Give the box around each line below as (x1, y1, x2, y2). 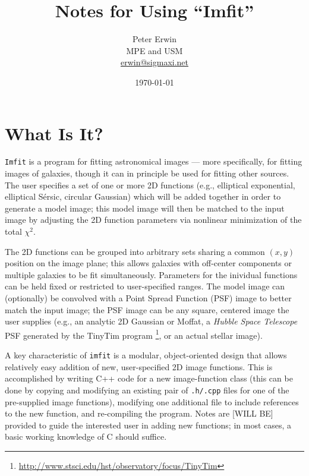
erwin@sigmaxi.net (120, 56, 189, 68)
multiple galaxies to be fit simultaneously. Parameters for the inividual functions (5, 268, 298, 280)
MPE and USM (126, 44, 183, 56)
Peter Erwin (133, 33, 176, 45)
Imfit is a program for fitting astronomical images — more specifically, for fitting (5, 155, 302, 168)
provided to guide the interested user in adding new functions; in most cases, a (5, 418, 292, 431)
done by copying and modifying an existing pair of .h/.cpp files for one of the (5, 383, 289, 396)
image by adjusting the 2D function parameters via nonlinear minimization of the (5, 213, 302, 226)
